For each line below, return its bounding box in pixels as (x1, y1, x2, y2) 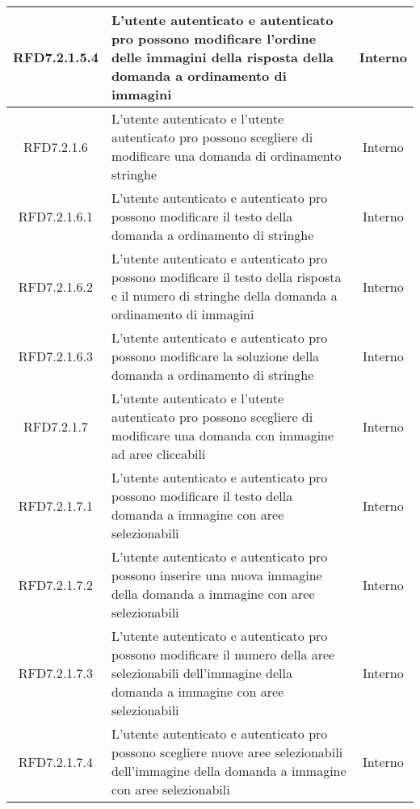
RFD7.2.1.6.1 (18, 207, 94, 225)
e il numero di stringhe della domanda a (111, 286, 338, 305)
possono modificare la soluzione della (111, 347, 320, 365)
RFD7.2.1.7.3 (18, 664, 94, 682)
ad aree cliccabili (111, 445, 206, 463)
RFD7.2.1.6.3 (18, 347, 94, 365)
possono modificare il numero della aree (111, 645, 335, 664)
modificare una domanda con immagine (111, 426, 334, 445)
